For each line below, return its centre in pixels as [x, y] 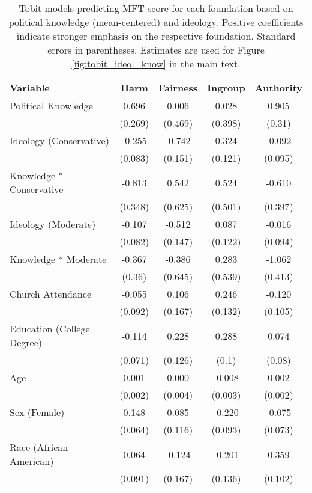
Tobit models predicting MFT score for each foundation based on [156, 8]
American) [32, 461]
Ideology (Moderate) [53, 224]
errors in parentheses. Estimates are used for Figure [156, 50]
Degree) [26, 342]
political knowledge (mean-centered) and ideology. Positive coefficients [156, 22]
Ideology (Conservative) [59, 140]
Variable [30, 87]
